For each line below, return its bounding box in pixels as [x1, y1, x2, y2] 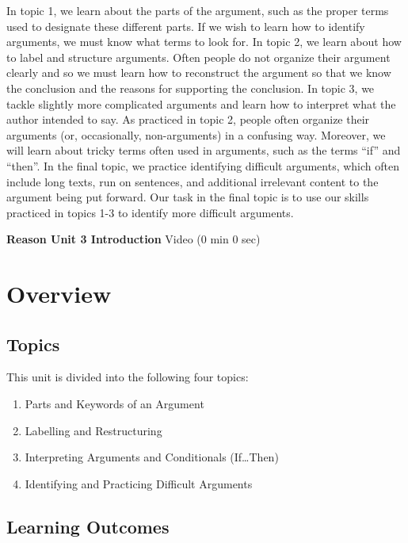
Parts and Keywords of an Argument [25, 396, 204, 412]
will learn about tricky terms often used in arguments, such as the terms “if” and [6, 142, 401, 159]
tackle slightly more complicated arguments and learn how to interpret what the [6, 95, 396, 112]
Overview [6, 277, 112, 310]
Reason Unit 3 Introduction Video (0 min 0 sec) [6, 231, 261, 247]
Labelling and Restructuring [25, 422, 162, 438]
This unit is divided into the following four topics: [6, 369, 249, 385]
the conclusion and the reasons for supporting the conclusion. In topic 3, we [6, 79, 375, 96]
